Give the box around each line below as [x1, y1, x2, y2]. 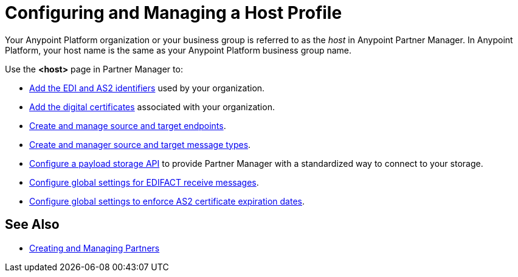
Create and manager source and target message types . [29, 139, 251, 150]
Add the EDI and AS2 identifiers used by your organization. [29, 82, 265, 93]
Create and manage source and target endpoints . [29, 120, 226, 131]
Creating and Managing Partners [29, 242, 160, 253]
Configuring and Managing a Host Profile [5, 2, 342, 23]
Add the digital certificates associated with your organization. [29, 101, 275, 112]
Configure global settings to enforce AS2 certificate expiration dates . [29, 195, 305, 206]
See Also [5, 217, 60, 233]
